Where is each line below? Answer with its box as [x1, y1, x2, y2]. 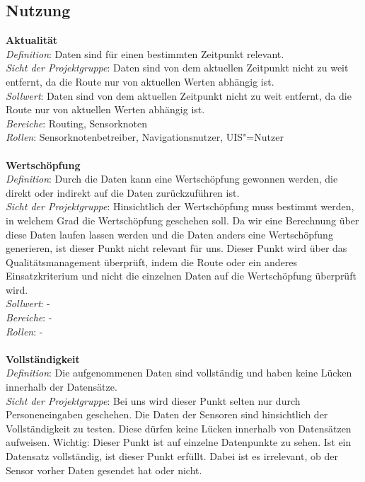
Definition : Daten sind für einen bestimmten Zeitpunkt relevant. [6, 46, 284, 61]
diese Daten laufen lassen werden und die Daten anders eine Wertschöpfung [6, 226, 333, 241]
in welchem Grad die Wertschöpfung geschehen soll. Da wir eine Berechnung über [6, 212, 359, 227]
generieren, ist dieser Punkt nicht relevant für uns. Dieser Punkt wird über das [6, 241, 347, 256]
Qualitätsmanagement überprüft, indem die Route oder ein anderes [6, 254, 297, 269]
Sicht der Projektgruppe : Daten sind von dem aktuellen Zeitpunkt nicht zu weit [6, 60, 349, 75]
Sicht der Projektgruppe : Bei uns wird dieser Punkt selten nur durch [6, 393, 301, 408]
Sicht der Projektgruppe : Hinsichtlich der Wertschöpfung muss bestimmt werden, [6, 199, 354, 214]
